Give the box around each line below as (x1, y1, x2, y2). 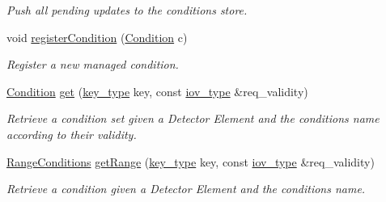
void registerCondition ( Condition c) (6, 28, 188, 45)
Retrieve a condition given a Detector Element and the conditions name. (6, 180, 366, 197)
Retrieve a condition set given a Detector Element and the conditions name (6, 110, 380, 127)
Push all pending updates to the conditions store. (6, 2, 248, 18)
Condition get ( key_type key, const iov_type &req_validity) (6, 82, 308, 99)
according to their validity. (6, 125, 137, 142)
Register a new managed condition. (6, 56, 179, 73)
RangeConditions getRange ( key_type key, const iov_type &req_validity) (6, 153, 375, 170)
